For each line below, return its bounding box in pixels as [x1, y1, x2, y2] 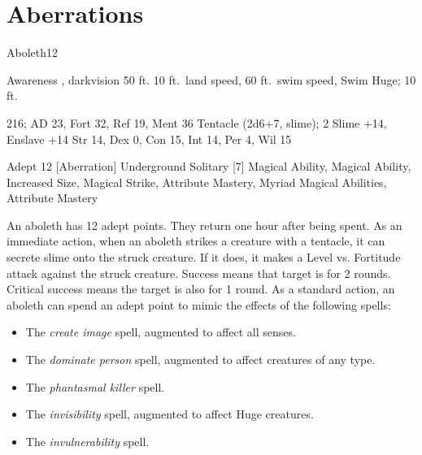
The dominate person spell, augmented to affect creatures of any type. [25, 351, 376, 368]
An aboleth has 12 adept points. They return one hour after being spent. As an [7, 216, 402, 233]
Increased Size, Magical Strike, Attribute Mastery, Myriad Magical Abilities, [7, 173, 387, 190]
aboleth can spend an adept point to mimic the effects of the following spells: [7, 296, 391, 313]
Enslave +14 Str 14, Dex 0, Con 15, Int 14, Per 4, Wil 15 [7, 130, 292, 147]
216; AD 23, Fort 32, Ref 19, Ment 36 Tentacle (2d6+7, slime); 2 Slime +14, [7, 114, 387, 131]
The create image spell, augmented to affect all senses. [25, 323, 296, 340]
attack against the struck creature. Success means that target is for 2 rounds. [7, 264, 391, 281]
